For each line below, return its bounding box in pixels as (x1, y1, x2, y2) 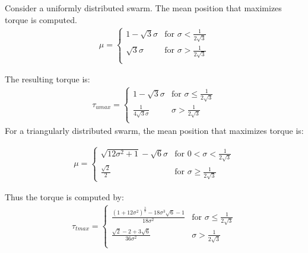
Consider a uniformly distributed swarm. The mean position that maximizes (5, 2, 282, 14)
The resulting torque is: (5, 73, 90, 85)
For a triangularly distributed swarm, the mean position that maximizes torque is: (5, 124, 304, 136)
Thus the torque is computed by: (5, 191, 124, 203)
